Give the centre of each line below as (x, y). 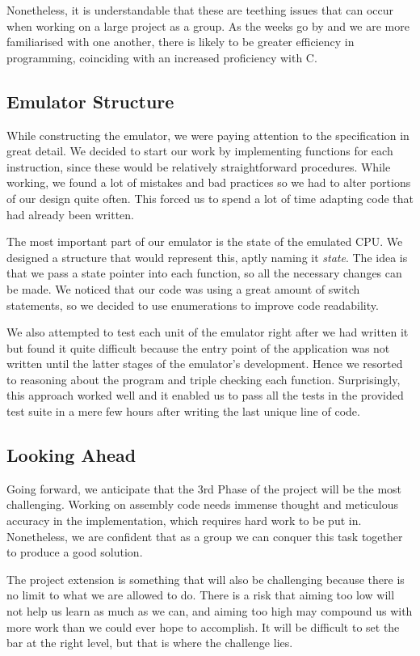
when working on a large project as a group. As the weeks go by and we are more (208, 25)
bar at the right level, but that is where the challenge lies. (150, 643)
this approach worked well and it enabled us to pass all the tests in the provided (205, 395)
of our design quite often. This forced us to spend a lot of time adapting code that (210, 198)
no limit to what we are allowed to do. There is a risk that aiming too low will (201, 595)
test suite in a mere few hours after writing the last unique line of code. (183, 411)
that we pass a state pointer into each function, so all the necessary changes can (204, 273)
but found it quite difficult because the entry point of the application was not (198, 347)
